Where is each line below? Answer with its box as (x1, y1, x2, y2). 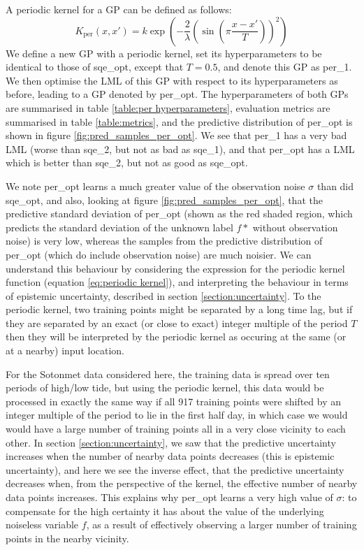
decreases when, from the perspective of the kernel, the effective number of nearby (6, 476, 358, 491)
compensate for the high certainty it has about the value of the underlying (6, 503, 324, 518)
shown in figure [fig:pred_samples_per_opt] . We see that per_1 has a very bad (6, 128, 347, 143)
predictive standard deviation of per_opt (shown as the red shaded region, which (6, 206, 353, 221)
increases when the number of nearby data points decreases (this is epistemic (6, 449, 335, 463)
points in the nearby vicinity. (6, 530, 129, 545)
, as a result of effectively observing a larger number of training (86, 517, 357, 532)
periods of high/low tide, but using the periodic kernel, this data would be (6, 380, 324, 395)
